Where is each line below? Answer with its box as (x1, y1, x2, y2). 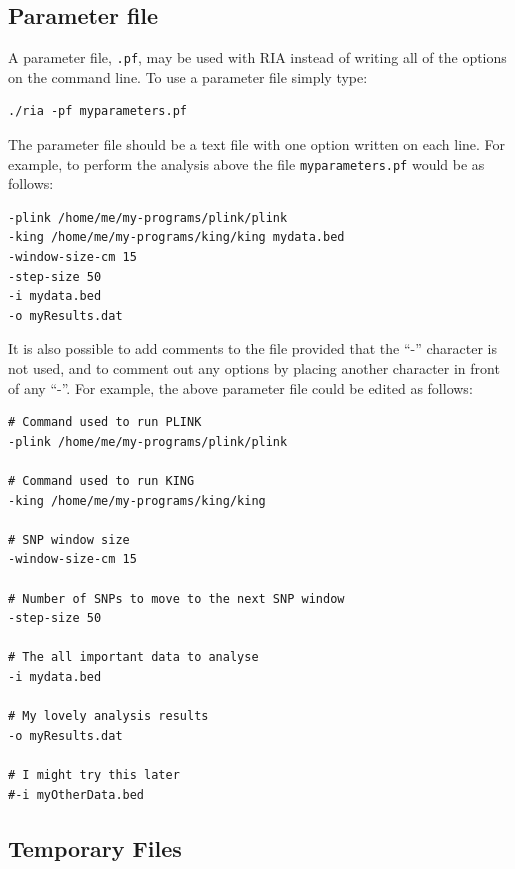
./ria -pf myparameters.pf (8, 104, 187, 119)
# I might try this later (8, 767, 180, 782)
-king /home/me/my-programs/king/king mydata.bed (8, 230, 345, 245)
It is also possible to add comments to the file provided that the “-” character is (8, 338, 497, 359)
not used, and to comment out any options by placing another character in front (8, 358, 500, 379)
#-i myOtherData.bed (8, 787, 145, 802)
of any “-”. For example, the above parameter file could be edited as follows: (8, 377, 473, 398)
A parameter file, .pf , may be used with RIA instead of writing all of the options (8, 47, 507, 68)
